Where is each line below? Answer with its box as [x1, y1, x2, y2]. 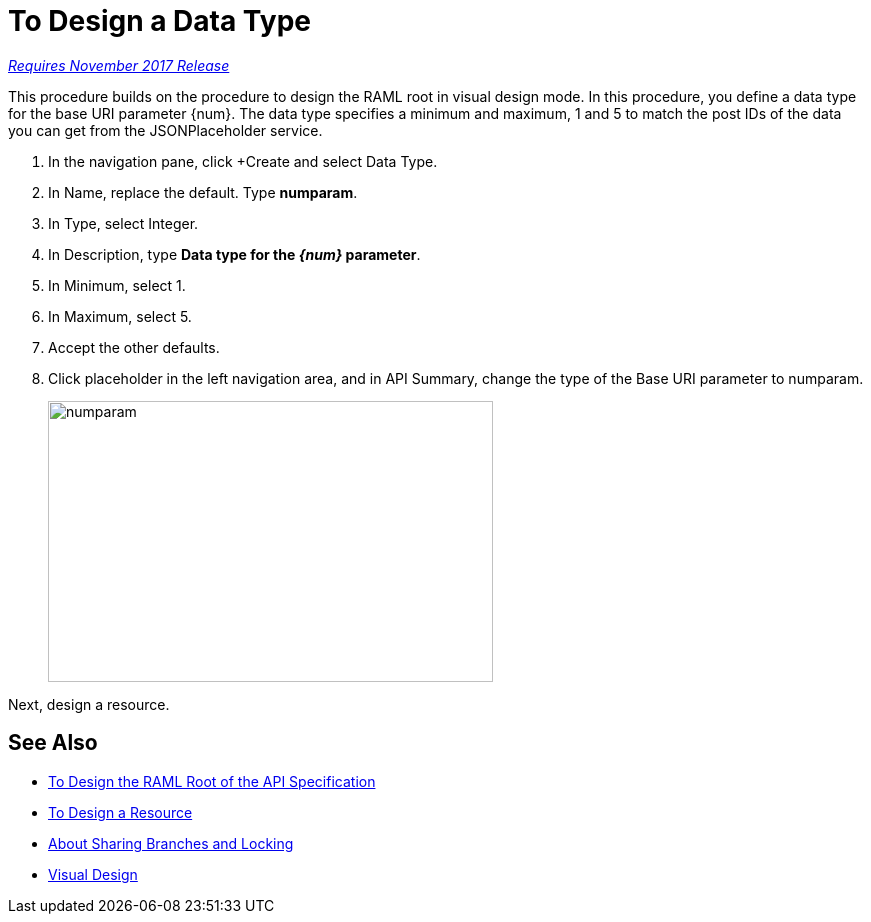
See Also [8, 730, 98, 756]
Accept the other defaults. [48, 338, 220, 356]
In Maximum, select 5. [48, 307, 192, 325]
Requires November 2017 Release [8, 56, 230, 74]
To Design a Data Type [8, 4, 311, 38]
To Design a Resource [48, 803, 193, 821]
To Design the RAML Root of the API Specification [48, 772, 376, 790]
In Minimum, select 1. [48, 276, 186, 294]
